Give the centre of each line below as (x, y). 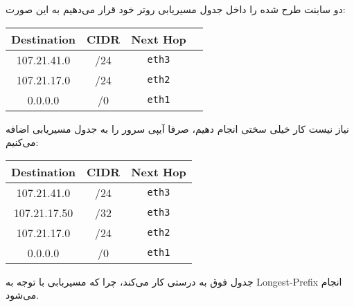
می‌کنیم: (22, 142)
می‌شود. (23, 295)
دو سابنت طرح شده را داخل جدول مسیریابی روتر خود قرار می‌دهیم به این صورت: (176, 9)
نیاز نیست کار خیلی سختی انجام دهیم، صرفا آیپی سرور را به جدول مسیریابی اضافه (177, 128)
